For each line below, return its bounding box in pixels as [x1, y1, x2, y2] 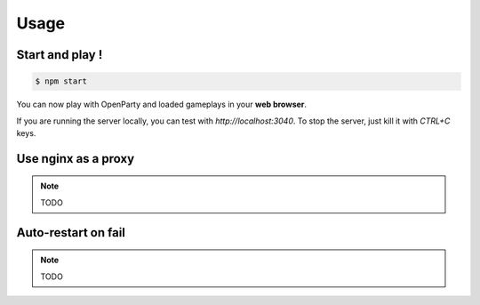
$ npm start [35, 76, 88, 86]
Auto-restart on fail [16, 225, 126, 240]
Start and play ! [16, 47, 103, 62]
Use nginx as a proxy [16, 151, 135, 166]
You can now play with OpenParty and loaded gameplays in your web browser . [16, 99, 307, 110]
